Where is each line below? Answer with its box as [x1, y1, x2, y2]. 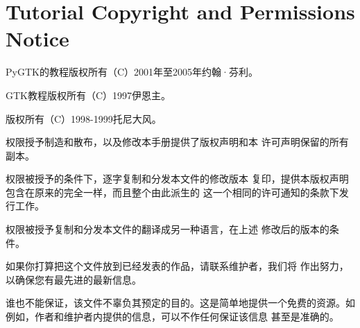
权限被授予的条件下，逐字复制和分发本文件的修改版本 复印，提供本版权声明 [6, 171, 349, 186]
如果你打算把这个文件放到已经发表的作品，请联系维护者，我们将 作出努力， [6, 259, 349, 273]
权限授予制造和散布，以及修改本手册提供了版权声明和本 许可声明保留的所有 [6, 135, 349, 149]
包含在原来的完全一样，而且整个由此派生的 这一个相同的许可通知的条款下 [6, 184, 339, 199]
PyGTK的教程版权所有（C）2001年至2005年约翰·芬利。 [6, 64, 258, 79]
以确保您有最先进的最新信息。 [6, 272, 142, 286]
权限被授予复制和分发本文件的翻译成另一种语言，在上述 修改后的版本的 [6, 222, 329, 236]
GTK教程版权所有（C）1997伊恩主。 [6, 87, 171, 102]
